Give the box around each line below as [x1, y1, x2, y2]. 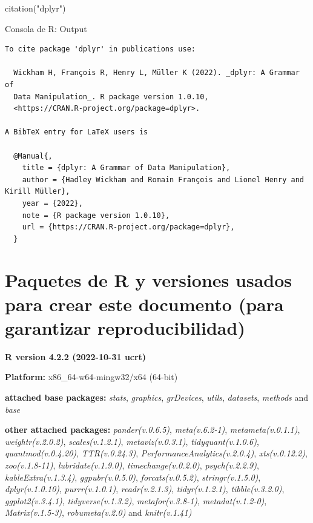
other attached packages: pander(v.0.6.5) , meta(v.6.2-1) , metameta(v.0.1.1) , [5, 423, 300, 436]
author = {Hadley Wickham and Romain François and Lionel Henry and [22, 175, 304, 184]
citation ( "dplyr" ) [5, 2, 66, 14]
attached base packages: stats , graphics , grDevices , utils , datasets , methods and [5, 390, 309, 403]
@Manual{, [13, 151, 53, 160]
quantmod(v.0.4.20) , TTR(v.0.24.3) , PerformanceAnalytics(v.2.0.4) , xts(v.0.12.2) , [5, 447, 308, 459]
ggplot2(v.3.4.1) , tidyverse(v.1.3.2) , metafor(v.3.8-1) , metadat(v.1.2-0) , [5, 494, 267, 507]
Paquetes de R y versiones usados [5, 268, 292, 292]
